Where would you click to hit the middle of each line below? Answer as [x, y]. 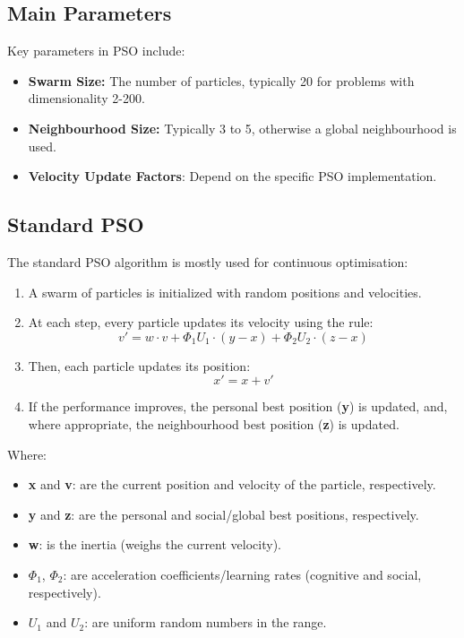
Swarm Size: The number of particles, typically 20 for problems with [221, 80]
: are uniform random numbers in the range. [206, 622]
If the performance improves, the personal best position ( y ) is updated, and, [238, 406]
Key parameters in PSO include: [96, 51]
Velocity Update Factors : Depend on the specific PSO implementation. [232, 176]
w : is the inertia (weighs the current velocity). [155, 544]
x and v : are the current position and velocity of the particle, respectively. [232, 484]
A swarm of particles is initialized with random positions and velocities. [225, 292]
